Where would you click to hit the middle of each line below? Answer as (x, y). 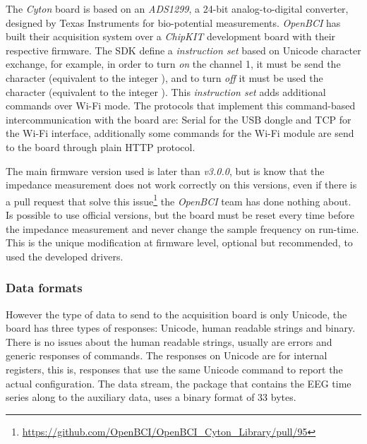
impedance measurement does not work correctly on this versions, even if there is (181, 185)
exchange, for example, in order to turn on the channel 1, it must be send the (173, 64)
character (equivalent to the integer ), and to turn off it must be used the (164, 77)
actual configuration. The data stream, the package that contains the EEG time (179, 383)
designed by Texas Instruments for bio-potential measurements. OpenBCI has (173, 22)
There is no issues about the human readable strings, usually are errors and (169, 341)
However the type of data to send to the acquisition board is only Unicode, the (176, 314)
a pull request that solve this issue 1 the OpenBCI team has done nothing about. (179, 200)
